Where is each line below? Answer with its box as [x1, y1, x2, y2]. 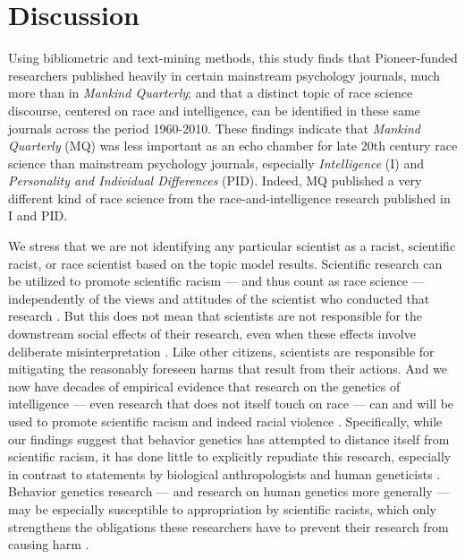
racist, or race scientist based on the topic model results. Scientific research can [8, 254, 443, 272]
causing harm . [8, 535, 89, 554]
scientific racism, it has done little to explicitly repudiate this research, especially [8, 447, 452, 466]
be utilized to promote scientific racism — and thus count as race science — [8, 271, 425, 290]
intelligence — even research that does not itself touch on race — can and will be [8, 394, 454, 413]
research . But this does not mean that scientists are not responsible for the [8, 306, 422, 325]
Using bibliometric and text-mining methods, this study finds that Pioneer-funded [8, 48, 458, 67]
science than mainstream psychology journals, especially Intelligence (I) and [8, 153, 425, 172]
